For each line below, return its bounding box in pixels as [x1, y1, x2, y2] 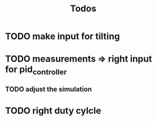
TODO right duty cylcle [5, 105, 102, 116]
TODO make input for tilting [5, 31, 120, 42]
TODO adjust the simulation [5, 85, 92, 94]
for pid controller [5, 64, 67, 77]
